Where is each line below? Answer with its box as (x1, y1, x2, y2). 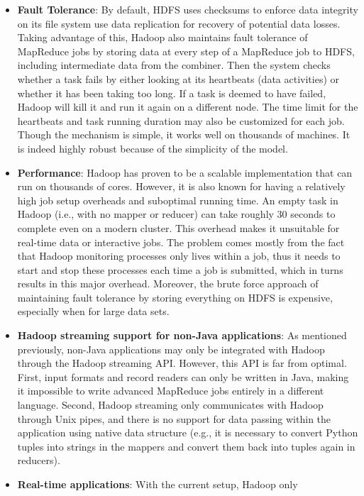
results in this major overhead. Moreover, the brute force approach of (17, 276, 319, 291)
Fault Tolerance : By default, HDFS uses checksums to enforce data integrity (17, 2, 358, 16)
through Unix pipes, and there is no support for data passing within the (17, 411, 331, 426)
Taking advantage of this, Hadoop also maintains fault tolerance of (17, 30, 308, 45)
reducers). (17, 453, 60, 468)
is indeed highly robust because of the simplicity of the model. (17, 140, 288, 155)
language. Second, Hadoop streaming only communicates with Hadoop (17, 397, 324, 412)
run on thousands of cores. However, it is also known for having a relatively (17, 179, 346, 194)
